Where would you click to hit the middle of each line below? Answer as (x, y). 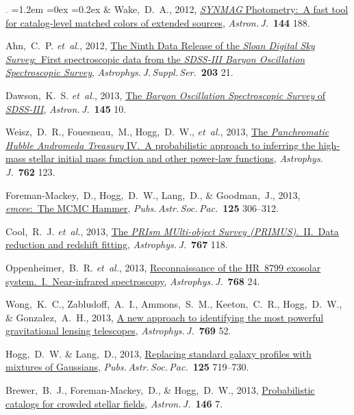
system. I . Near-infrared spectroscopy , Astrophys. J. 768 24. (133, 281)
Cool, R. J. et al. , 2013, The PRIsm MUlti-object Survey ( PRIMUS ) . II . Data (172, 231)
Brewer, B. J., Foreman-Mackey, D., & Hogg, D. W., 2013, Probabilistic (160, 390)
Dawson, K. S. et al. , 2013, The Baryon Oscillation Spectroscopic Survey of (166, 95)
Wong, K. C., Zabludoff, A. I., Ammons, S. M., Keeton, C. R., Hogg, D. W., (174, 304)
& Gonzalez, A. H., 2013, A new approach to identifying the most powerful (165, 317)
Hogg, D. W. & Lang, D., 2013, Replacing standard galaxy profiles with (159, 353)
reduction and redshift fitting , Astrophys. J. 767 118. (117, 244)
